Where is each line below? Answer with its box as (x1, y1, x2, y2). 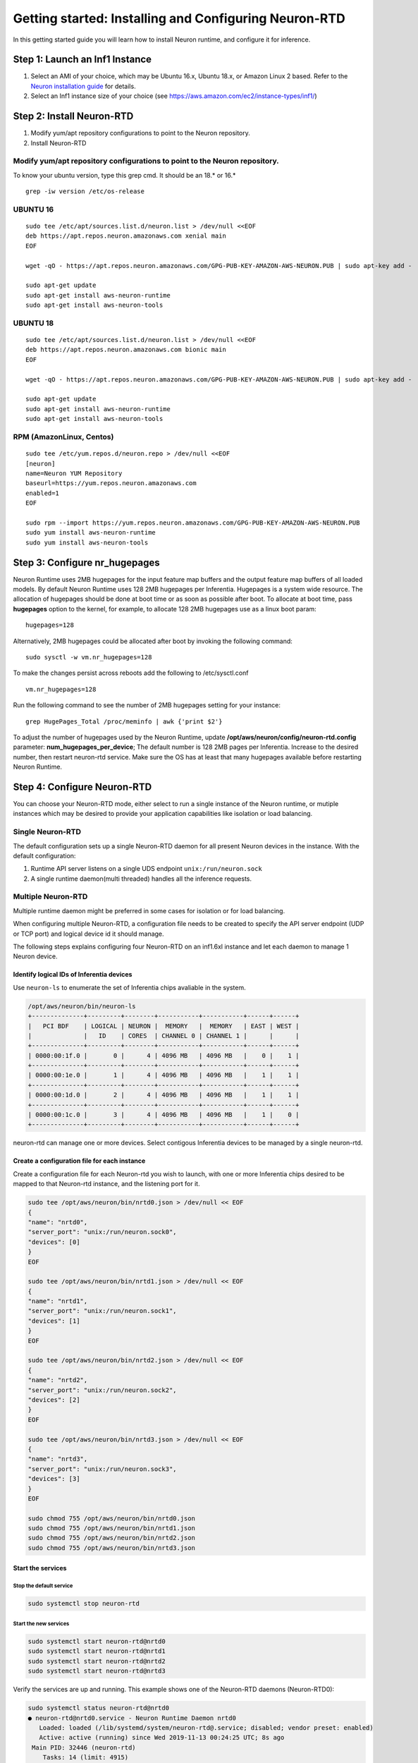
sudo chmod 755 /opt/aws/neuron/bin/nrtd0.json (27, 1514, 195, 1523)
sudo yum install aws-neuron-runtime (25, 529, 156, 537)
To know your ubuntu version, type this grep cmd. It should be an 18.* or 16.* (13, 171, 236, 179)
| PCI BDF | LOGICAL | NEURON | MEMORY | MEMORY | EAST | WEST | (27, 1022, 300, 1030)
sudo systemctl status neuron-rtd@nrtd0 (27, 1704, 169, 1712)
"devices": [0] (27, 1238, 80, 1246)
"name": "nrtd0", (27, 1218, 88, 1226)
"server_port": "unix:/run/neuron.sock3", (27, 1465, 177, 1473)
